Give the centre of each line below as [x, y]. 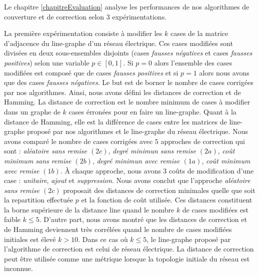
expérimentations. [139, 16]
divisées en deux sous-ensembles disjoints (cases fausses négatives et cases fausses [128, 53]
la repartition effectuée [39, 200]
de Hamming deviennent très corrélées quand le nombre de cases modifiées [118, 229]
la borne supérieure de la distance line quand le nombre [89, 209]
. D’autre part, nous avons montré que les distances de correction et [143, 219]
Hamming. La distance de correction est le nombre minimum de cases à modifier [127, 102]
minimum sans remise [38, 160]
